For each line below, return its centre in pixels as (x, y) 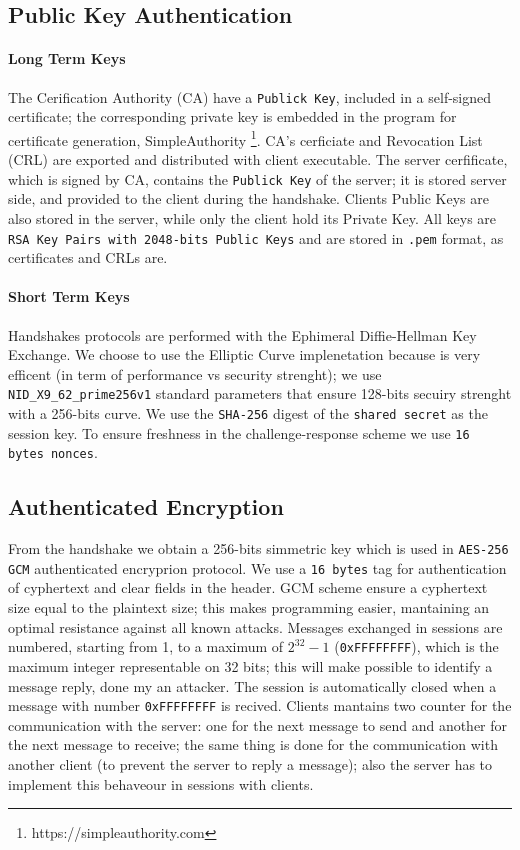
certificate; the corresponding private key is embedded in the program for (232, 116)
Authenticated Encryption (146, 506)
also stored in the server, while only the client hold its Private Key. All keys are (252, 217)
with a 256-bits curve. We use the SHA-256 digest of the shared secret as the (248, 413)
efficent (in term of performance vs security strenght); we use (195, 373)
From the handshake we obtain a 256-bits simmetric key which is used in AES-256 (258, 548)
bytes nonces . (53, 452)
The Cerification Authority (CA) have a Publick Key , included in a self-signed (250, 96)
